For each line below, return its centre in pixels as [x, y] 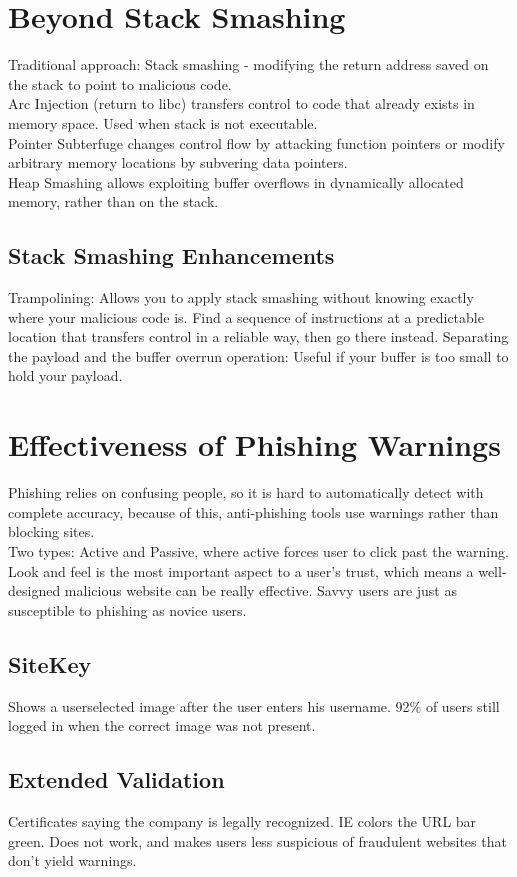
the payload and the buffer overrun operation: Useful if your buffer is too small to [258, 355]
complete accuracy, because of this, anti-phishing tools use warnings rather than [253, 511]
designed [34, 590]
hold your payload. [65, 375]
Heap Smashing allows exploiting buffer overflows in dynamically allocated [236, 181]
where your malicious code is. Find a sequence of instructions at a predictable [246, 316]
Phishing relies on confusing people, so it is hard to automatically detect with [246, 492]
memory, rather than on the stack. [113, 201]
